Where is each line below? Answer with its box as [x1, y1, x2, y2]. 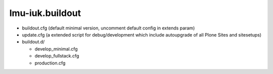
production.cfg [34, 60, 66, 66]
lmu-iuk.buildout [9, 7, 81, 18]
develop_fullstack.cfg [34, 53, 79, 59]
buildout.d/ [22, 39, 45, 45]
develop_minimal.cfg [34, 45, 78, 52]
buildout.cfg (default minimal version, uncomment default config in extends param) [22, 25, 195, 31]
